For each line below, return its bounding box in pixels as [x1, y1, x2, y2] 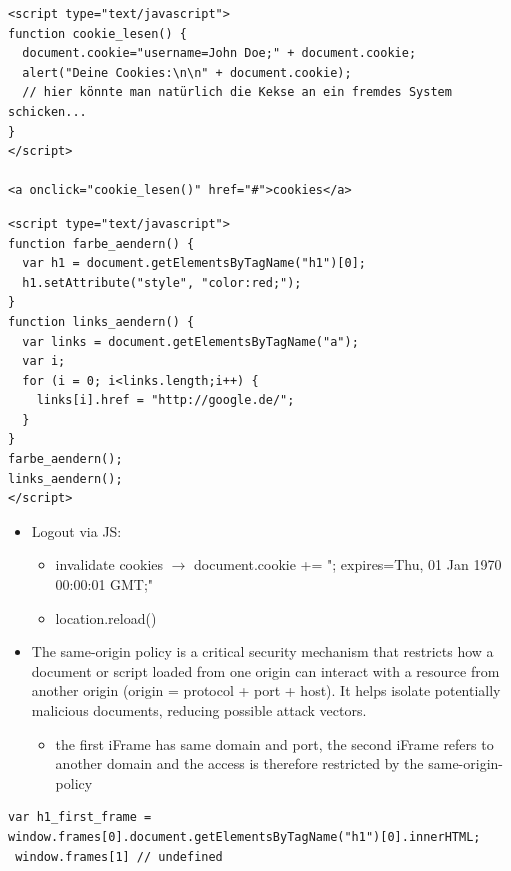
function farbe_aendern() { [8, 236, 195, 251]
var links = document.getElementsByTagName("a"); [22, 334, 359, 349]
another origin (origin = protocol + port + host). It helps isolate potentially [31, 680, 501, 701]
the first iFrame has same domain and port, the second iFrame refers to [55, 733, 494, 754]
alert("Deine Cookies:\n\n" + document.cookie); [22, 65, 352, 80]
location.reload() [55, 607, 157, 628]
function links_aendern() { [8, 314, 195, 329]
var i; [22, 354, 66, 369]
